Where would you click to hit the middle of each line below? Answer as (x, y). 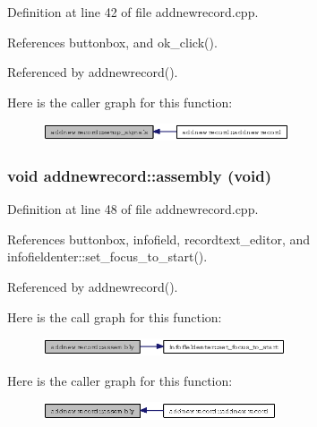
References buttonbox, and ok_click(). (112, 42)
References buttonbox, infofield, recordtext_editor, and (159, 239)
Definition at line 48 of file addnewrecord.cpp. (133, 209)
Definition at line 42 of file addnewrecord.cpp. (133, 12)
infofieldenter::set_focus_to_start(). (107, 256)
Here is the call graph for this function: (115, 316)
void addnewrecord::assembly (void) (140, 175)
